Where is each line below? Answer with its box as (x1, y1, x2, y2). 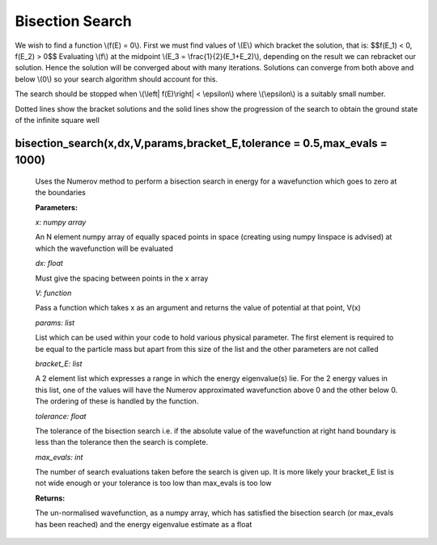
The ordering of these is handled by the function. (35, 396, 199, 406)
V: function (35, 288, 72, 298)
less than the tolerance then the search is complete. (35, 437, 209, 447)
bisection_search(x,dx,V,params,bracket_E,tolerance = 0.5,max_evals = (15, 136, 388, 150)
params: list (35, 318, 75, 327)
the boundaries (35, 188, 87, 197)
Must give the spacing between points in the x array (35, 273, 209, 283)
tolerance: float (35, 411, 87, 420)
